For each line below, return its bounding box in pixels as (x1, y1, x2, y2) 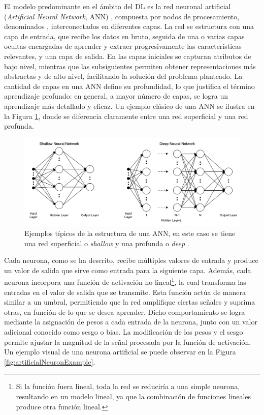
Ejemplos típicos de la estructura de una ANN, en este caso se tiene (24, 227, 236, 238)
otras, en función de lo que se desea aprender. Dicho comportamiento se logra (4, 306, 245, 317)
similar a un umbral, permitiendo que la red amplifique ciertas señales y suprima (4, 297, 255, 307)
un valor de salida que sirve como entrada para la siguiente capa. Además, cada (4, 264, 251, 275)
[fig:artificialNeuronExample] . (4, 356, 95, 367)
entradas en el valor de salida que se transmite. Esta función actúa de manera (4, 286, 246, 297)
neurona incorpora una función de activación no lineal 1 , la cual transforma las (4, 275, 246, 287)
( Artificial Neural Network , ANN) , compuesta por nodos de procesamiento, (4, 11, 240, 21)
